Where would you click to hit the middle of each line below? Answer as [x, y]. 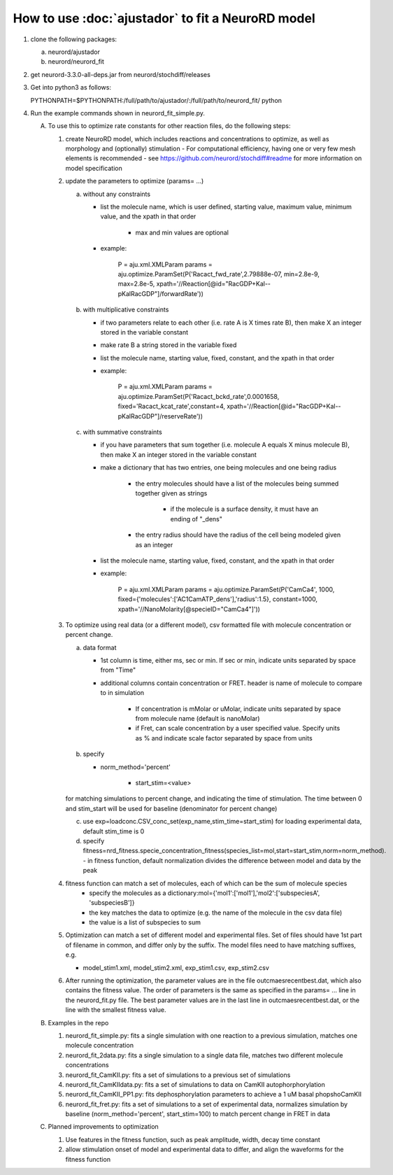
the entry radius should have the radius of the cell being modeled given [238, 535]
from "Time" [118, 670]
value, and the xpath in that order [148, 216]
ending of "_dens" [196, 519]
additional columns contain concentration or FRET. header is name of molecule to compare [231, 683]
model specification [94, 168]
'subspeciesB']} [112, 903]
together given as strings [171, 493]
